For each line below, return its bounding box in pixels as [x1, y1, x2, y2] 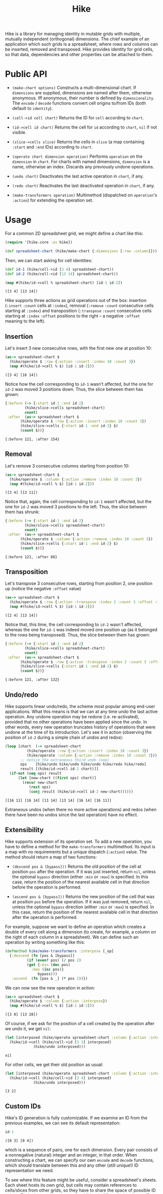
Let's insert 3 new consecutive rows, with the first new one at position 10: [5, 345, 152, 351]
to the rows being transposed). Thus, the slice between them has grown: [5, 632, 150, 637]
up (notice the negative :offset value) [5, 586, 81, 592]
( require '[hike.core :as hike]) [5, 240, 73, 245]
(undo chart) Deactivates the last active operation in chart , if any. [12, 173, 144, 179]
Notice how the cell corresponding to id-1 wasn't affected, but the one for [5, 381, 154, 387]
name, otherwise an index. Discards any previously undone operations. [12, 164, 154, 170]
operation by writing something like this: [5, 939, 85, 945]
